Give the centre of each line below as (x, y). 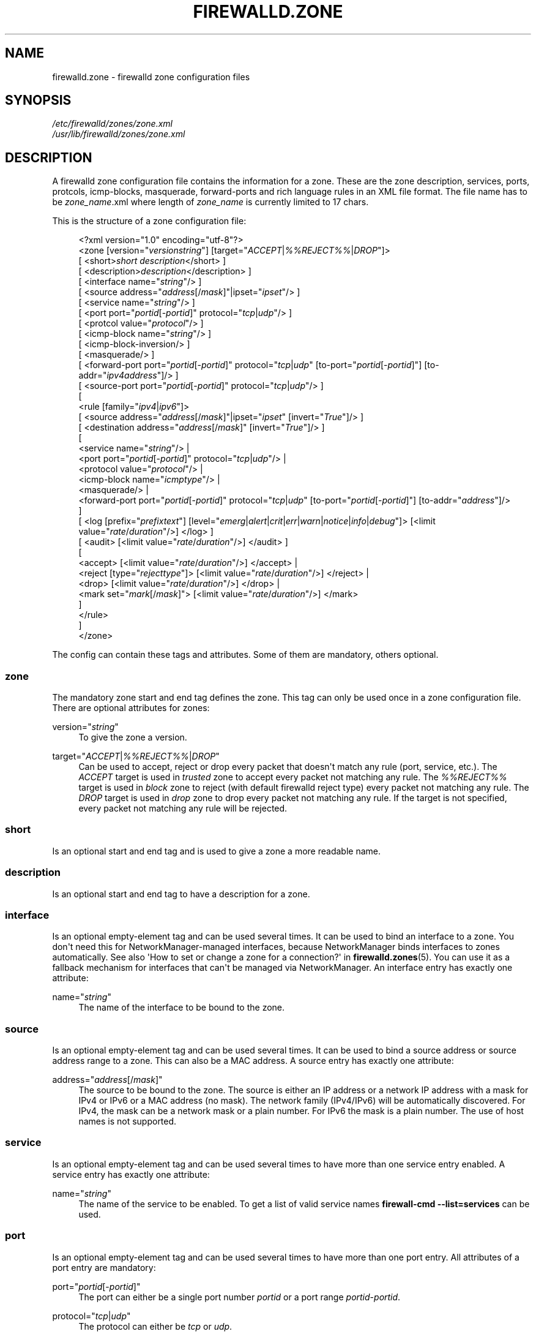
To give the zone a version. (133, 737)
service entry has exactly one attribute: (131, 1174)
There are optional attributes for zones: (131, 708)
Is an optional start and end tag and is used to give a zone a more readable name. (216, 851)
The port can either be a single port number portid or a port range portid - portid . (240, 1297)
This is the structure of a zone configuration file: (149, 221)
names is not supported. (128, 1121)
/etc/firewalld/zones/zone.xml (112, 124)
